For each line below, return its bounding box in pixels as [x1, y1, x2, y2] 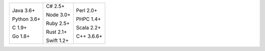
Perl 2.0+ [76, 7, 98, 14]
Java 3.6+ [12, 7, 35, 14]
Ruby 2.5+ [46, 20, 70, 26]
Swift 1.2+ [46, 37, 69, 44]
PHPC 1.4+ [76, 16, 101, 22]
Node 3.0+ [46, 11, 71, 18]
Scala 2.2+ [76, 25, 101, 31]
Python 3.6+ [12, 16, 41, 22]
